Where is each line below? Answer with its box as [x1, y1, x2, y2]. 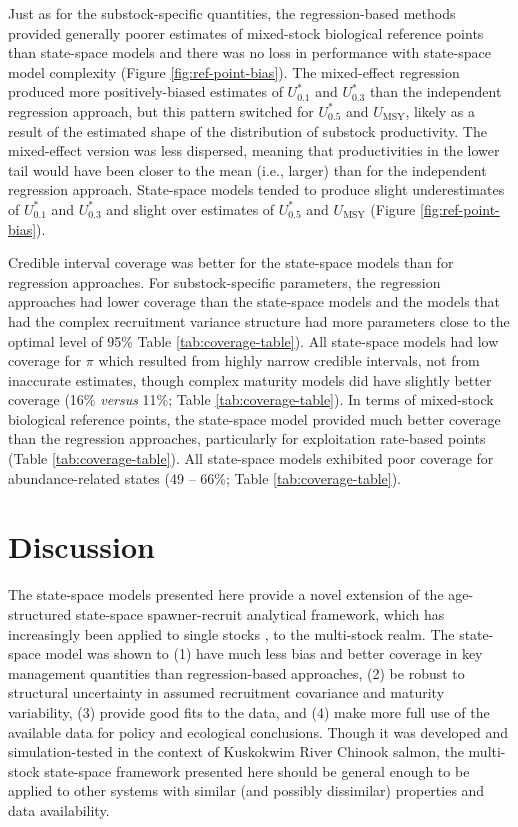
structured [8, 603, 72, 624]
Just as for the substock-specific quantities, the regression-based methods [8, 3, 456, 23]
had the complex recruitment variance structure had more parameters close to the [8, 310, 510, 331]
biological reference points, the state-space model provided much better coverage [8, 408, 501, 429]
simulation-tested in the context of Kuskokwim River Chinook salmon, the [8, 741, 464, 762]
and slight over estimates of [106, 198, 275, 219]
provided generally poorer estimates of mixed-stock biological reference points [8, 22, 484, 43]
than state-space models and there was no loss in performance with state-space [8, 42, 491, 63]
